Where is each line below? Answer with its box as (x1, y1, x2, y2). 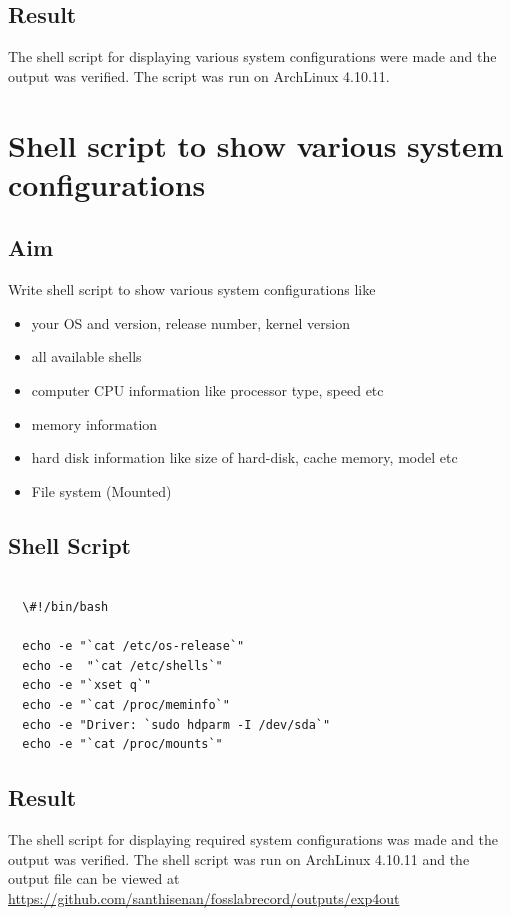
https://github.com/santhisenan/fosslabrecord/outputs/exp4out (8, 887, 400, 908)
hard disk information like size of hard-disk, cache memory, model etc (31, 447, 458, 468)
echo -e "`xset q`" (22, 678, 152, 693)
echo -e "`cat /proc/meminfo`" (22, 698, 230, 713)
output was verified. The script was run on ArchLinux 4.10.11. (8, 65, 390, 86)
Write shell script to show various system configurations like (8, 279, 376, 300)
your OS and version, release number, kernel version (31, 312, 350, 333)
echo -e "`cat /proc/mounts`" (22, 737, 223, 752)
